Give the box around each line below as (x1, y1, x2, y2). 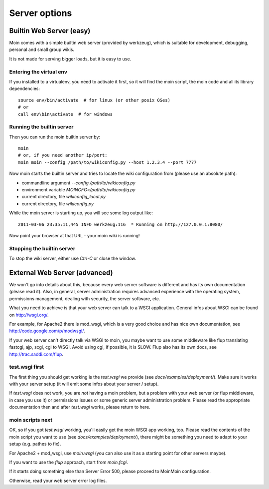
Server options (9, 7, 72, 18)
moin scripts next (9, 417, 52, 424)
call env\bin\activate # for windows (18, 111, 113, 117)
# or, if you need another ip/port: (18, 152, 108, 158)
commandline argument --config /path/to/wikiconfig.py (21, 180, 135, 186)
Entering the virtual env (9, 68, 67, 75)
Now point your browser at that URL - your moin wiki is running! (9, 232, 140, 238)
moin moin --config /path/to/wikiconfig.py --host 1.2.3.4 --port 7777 (18, 159, 197, 165)
